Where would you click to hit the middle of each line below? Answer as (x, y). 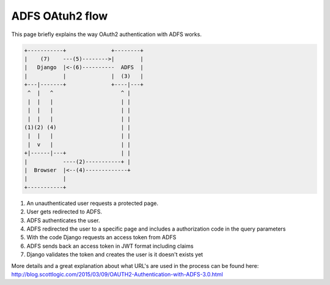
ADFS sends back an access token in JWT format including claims (110, 246)
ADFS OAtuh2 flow (60, 16)
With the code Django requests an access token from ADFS (101, 237)
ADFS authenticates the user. (63, 220)
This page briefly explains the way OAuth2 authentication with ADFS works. (106, 34)
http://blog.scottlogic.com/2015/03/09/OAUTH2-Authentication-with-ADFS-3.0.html (117, 274)
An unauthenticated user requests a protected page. (93, 203)
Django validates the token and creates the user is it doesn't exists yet (115, 254)
